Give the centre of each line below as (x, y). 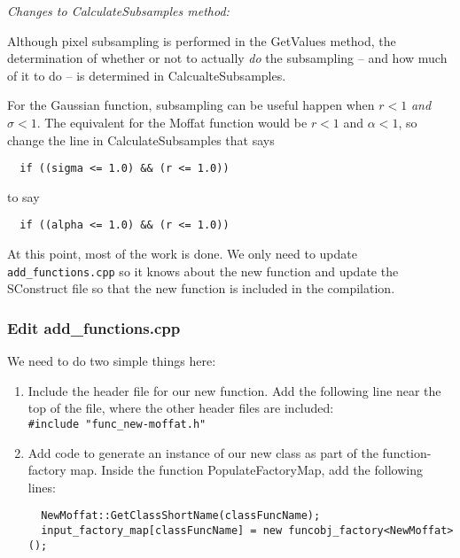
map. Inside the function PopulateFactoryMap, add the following (246, 470)
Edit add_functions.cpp (94, 327)
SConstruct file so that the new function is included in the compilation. (201, 288)
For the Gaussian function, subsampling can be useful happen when (191, 105)
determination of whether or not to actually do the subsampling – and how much (227, 58)
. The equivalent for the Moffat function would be (172, 122)
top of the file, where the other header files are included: (181, 408)
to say (23, 196)
